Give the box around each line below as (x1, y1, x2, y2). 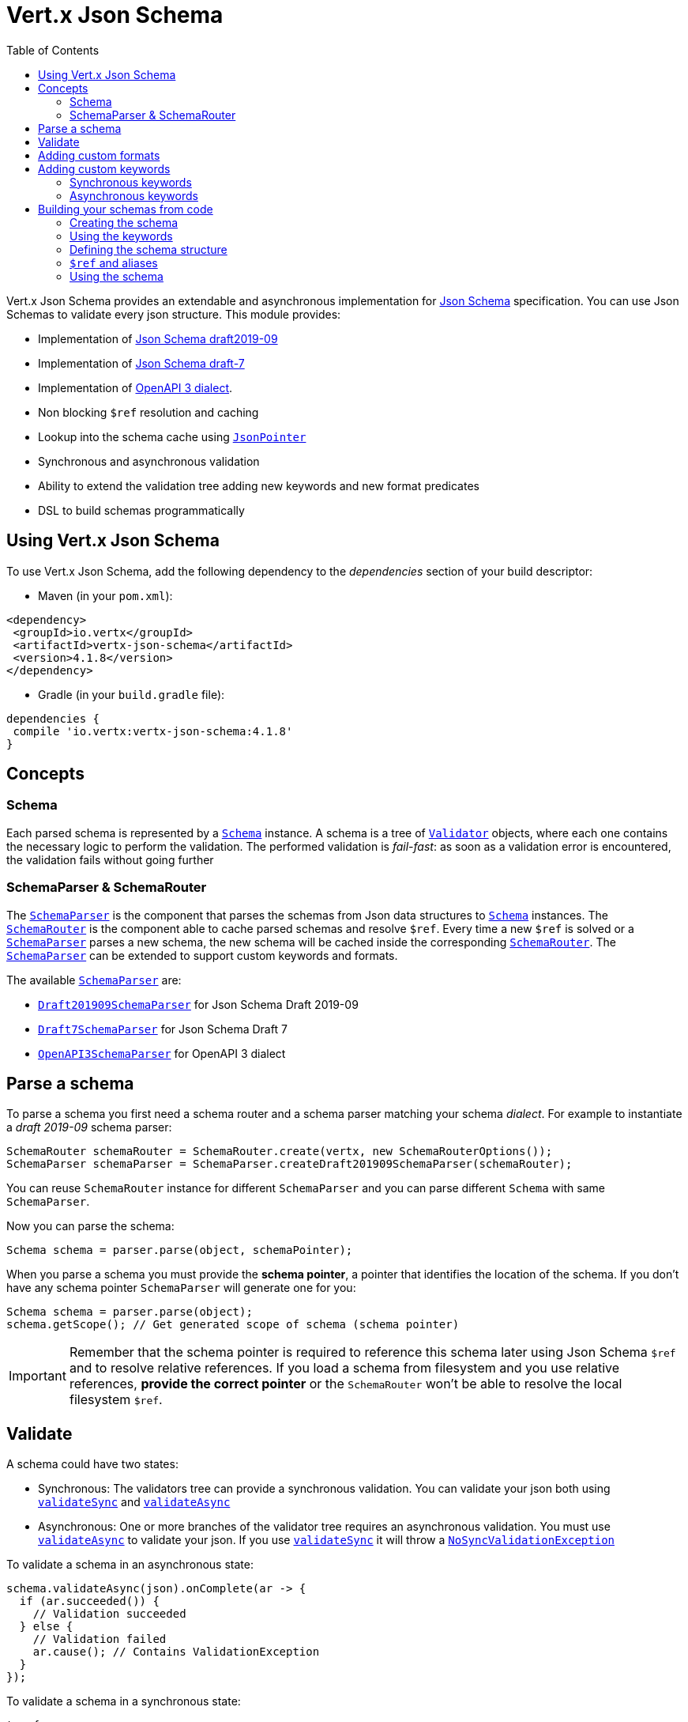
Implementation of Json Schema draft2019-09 (38, 331, 278, 346)
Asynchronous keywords (70, 188, 198, 202)
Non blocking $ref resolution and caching (38, 405, 259, 419)
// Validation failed (32, 1633, 167, 1646)
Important (9, 1368, 66, 1384)
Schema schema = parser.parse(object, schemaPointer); (6, 1244, 353, 1257)
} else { (19, 1620, 73, 1633)
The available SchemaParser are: (6, 972, 182, 987)
